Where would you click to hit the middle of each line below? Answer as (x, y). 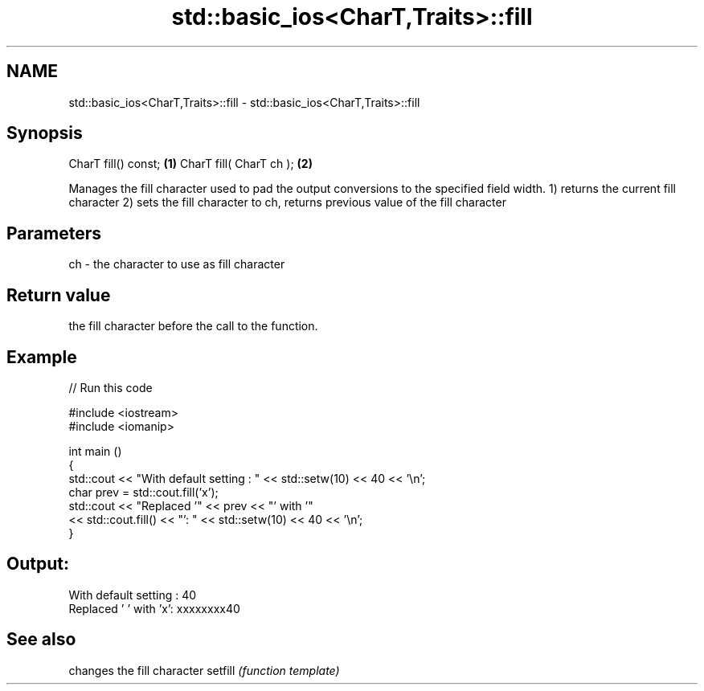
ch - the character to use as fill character (177, 264)
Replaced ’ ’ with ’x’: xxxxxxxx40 (154, 608)
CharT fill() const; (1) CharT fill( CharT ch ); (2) (190, 164)
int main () (95, 451)
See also (41, 640)
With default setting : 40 (133, 595)
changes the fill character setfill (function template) (204, 670)
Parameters (54, 233)
